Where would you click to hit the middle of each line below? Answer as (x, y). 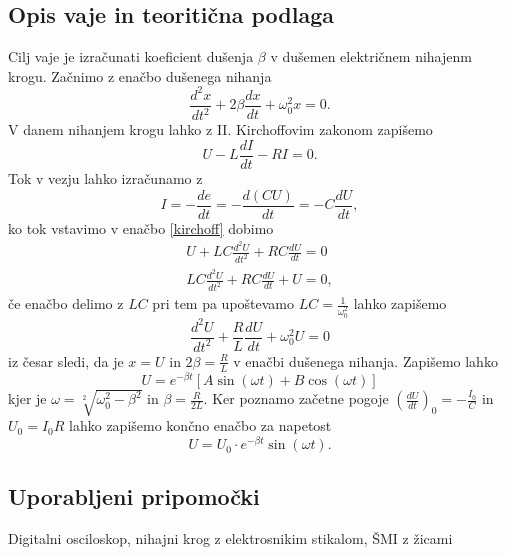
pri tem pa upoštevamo (223, 303)
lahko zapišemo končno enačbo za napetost (200, 425)
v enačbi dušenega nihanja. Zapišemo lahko (365, 360)
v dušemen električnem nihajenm (371, 56)
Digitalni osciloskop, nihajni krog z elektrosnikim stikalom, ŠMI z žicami (230, 538)
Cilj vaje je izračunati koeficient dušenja (131, 56)
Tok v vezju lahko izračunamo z (105, 177)
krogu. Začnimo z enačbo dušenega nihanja (140, 75)
